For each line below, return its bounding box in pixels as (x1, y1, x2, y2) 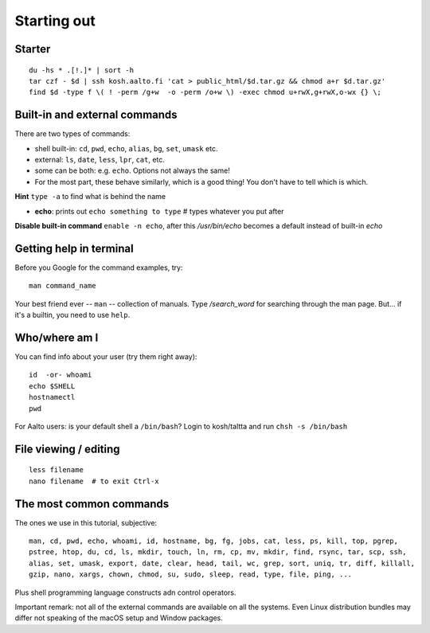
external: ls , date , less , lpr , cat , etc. (34, 155, 165, 165)
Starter (14, 42, 51, 56)
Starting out (14, 12, 96, 29)
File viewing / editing (14, 442, 120, 455)
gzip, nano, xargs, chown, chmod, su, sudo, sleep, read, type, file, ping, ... (29, 570, 353, 579)
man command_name (29, 281, 96, 291)
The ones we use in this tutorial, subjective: (14, 518, 158, 527)
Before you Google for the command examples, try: (14, 263, 183, 272)
